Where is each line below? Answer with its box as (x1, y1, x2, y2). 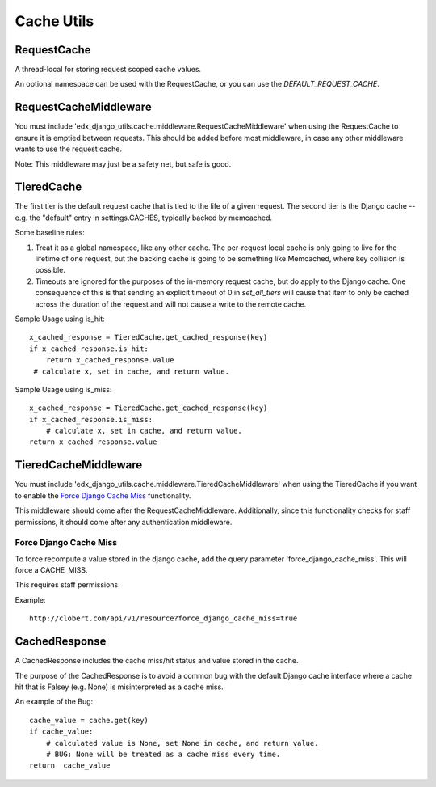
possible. (35, 265, 66, 275)
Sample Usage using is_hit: (15, 314, 105, 324)
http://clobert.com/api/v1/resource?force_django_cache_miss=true (29, 614, 298, 623)
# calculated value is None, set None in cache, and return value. (45, 738, 319, 747)
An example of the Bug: (15, 696, 94, 707)
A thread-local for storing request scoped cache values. (15, 65, 202, 74)
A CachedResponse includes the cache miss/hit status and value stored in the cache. (15, 656, 299, 666)
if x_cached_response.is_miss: (29, 415, 153, 424)
